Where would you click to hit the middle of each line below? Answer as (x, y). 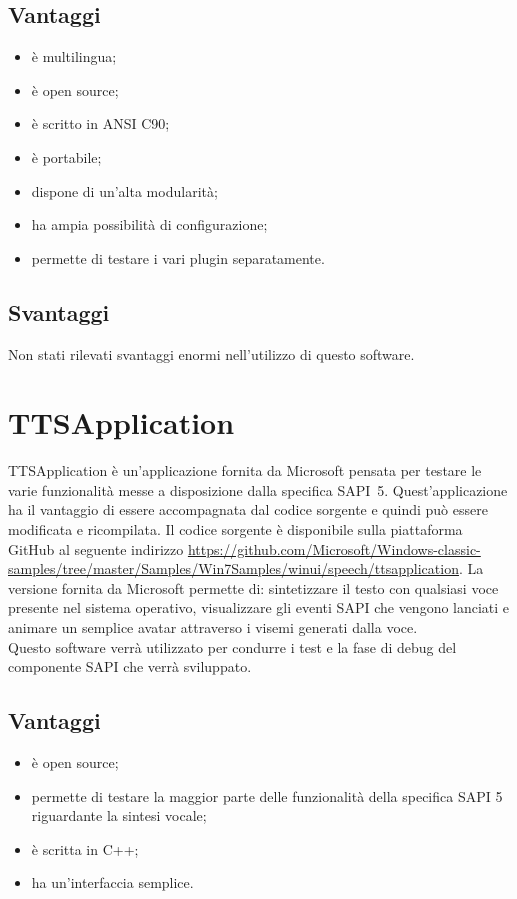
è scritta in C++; (85, 848)
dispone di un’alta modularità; (124, 190)
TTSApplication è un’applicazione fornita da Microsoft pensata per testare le (245, 470)
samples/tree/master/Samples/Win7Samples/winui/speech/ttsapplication (233, 568)
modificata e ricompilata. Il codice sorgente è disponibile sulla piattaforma (235, 529)
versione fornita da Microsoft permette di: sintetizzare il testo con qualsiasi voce (253, 587)
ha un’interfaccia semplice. (112, 882)
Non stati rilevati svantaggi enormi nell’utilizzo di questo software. (211, 353)
